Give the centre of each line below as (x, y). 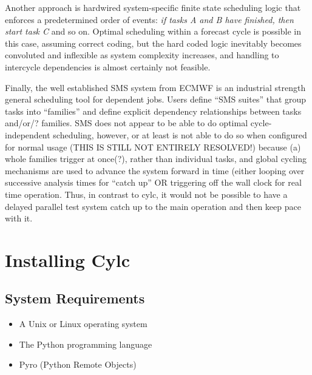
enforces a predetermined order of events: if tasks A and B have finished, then (149, 19)
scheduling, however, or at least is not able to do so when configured (180, 134)
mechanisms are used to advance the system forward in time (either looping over (155, 170)
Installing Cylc (67, 259)
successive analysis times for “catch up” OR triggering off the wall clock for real (153, 182)
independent (28, 134)
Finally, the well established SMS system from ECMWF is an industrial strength (155, 87)
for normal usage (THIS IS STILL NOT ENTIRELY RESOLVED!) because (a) (153, 147)
